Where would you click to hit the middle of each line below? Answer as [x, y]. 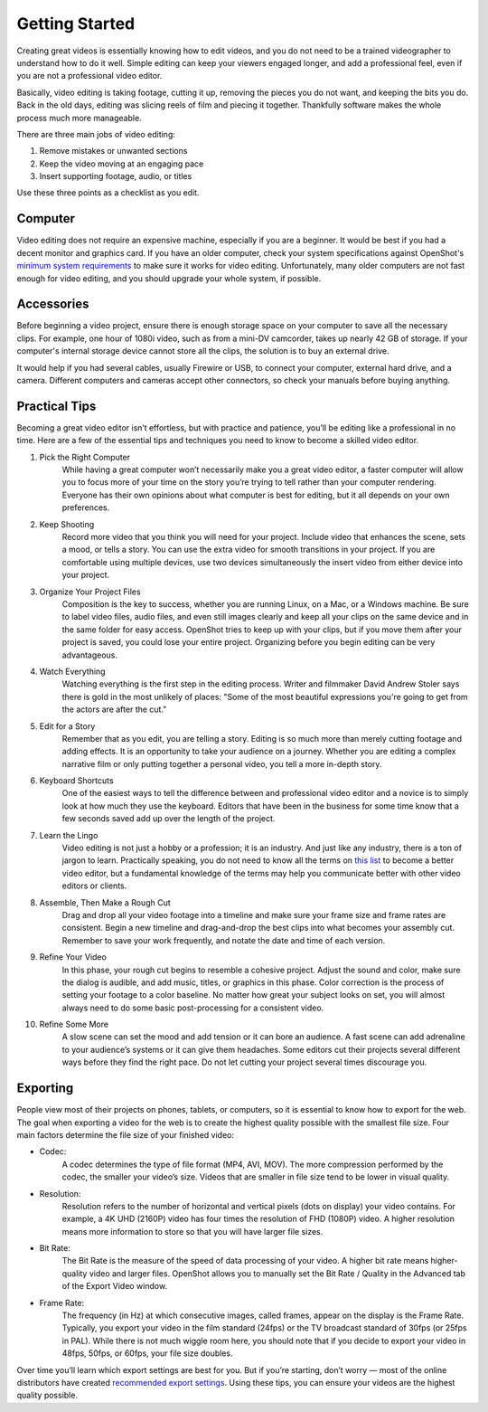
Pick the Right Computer [85, 457]
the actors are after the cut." [114, 709]
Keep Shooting [67, 524]
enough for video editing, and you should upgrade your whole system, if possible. [169, 278]
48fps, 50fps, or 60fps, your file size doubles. [148, 1353]
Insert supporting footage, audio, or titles [116, 176]
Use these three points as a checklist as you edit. [108, 193]
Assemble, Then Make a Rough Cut [105, 902]
